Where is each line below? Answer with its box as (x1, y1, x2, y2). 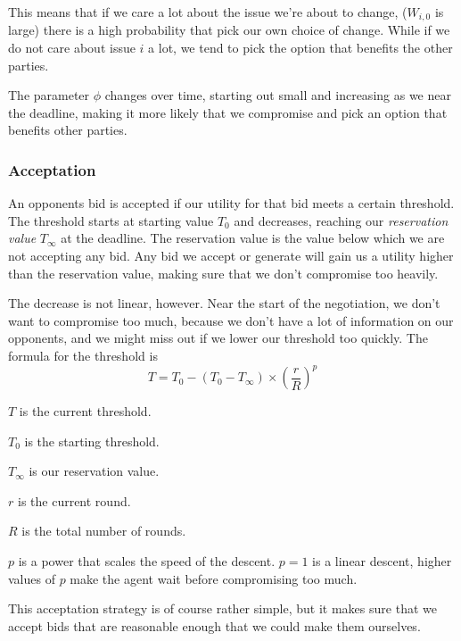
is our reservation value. (29, 462, 160, 480)
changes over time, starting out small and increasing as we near (104, 86, 451, 104)
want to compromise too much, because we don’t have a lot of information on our (8, 311, 454, 329)
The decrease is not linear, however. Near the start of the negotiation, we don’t (8, 294, 440, 312)
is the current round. (17, 491, 131, 510)
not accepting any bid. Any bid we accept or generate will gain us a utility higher (8, 246, 454, 265)
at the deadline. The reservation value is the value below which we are (61, 229, 445, 247)
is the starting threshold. (24, 431, 160, 450)
